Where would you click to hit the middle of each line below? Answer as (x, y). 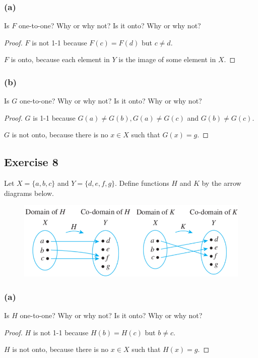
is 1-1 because (54, 117)
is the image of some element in (167, 59)
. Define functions (142, 183)
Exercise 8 (31, 162)
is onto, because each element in (60, 59)
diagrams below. (29, 193)
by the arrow (221, 183)
